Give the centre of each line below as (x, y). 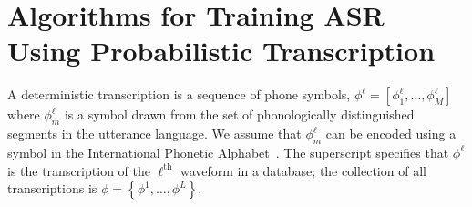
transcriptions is (52, 188)
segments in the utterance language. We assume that (154, 134)
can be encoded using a (391, 134)
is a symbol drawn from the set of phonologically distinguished (239, 114)
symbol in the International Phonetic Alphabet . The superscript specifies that (228, 152)
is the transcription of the (79, 170)
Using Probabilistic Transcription (221, 51)
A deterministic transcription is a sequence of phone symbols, (179, 94)
